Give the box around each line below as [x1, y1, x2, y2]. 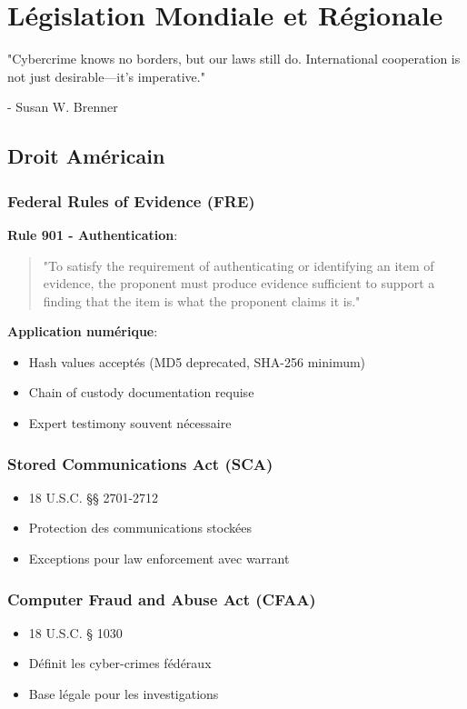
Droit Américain [7, 142, 165, 170]
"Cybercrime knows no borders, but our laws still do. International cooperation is [7, 49, 461, 68]
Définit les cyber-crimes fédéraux [28, 654, 212, 673]
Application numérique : [7, 322, 158, 341]
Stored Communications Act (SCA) [7, 452, 273, 474]
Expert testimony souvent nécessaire [28, 414, 232, 433]
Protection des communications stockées [28, 518, 252, 537]
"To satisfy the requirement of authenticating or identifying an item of [43, 255, 434, 275]
